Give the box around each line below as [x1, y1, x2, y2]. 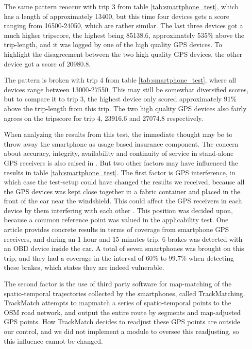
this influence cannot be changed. [4, 335, 103, 346]
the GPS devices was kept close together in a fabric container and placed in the [4, 186, 240, 196]
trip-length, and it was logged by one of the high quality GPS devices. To [4, 39, 222, 50]
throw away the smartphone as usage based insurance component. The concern [4, 138, 239, 149]
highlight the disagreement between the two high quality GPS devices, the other [4, 49, 242, 59]
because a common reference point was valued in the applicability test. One [4, 215, 229, 225]
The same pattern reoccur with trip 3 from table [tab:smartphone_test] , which [4, 1, 238, 11]
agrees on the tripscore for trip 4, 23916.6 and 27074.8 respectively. [4, 113, 203, 123]
